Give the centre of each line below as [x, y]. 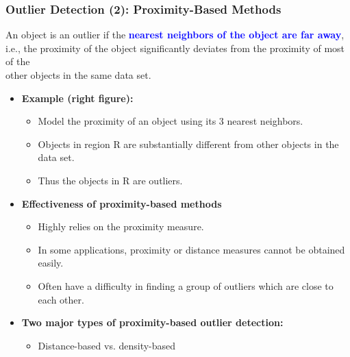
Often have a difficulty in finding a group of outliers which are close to [186, 285]
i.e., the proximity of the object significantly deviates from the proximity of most [175, 48]
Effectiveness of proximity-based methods [122, 203]
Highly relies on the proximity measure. [121, 226]
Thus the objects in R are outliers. [110, 180]
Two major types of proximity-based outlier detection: [152, 322]
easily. [51, 263]
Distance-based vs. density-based [107, 345]
